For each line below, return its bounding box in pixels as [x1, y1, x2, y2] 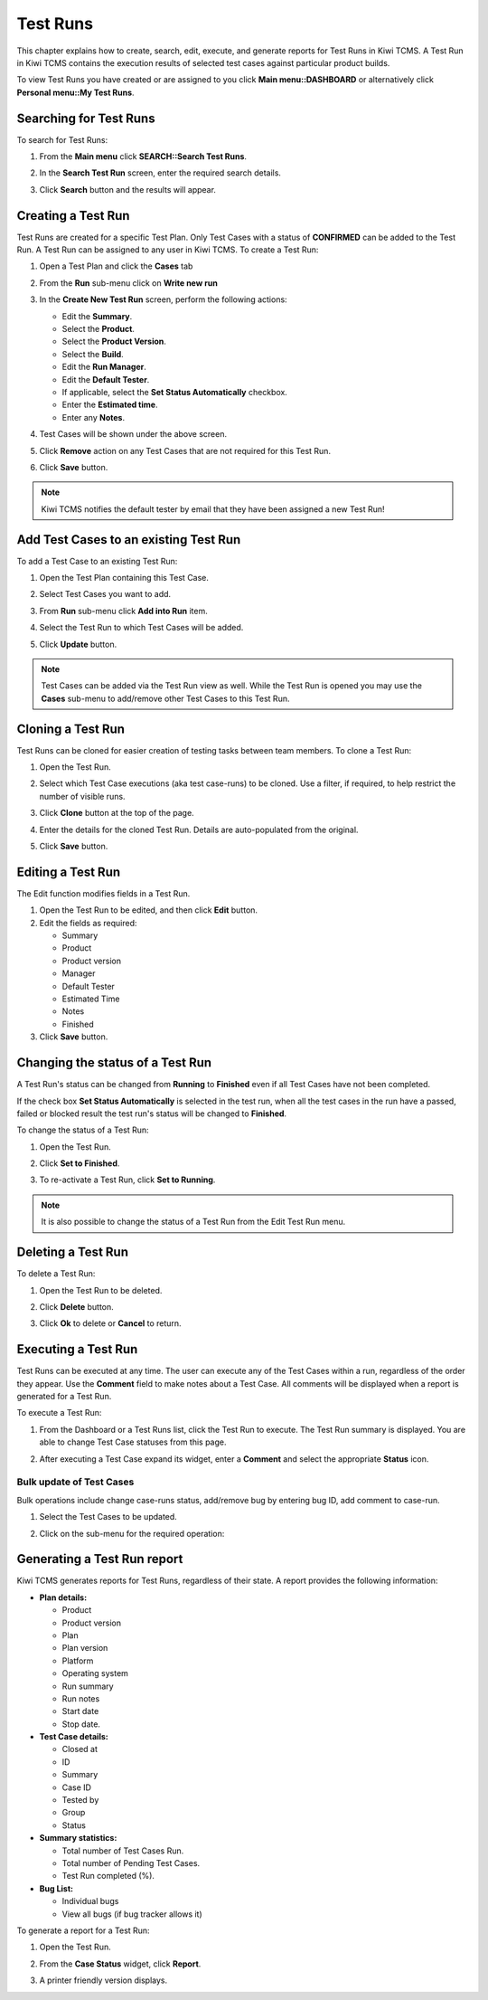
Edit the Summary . [61, 310, 133, 321]
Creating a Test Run [16, 208, 130, 223]
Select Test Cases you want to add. [39, 589, 172, 600]
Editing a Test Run [16, 864, 121, 879]
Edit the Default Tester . [61, 374, 150, 384]
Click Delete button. [39, 1301, 115, 1312]
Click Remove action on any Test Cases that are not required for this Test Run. [39, 445, 332, 456]
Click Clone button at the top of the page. [39, 808, 194, 819]
